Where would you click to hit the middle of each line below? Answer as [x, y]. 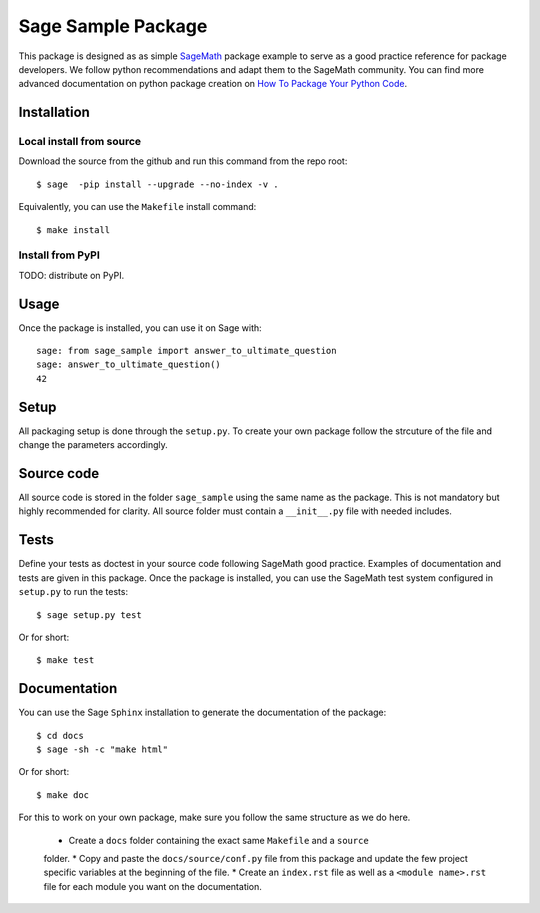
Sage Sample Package [113, 26]
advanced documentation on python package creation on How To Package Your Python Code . [213, 84]
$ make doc [63, 794]
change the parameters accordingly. [93, 445]
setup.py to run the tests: [73, 592]
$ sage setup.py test [89, 614]
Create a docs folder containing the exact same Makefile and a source [218, 840]
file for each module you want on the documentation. [152, 886]
